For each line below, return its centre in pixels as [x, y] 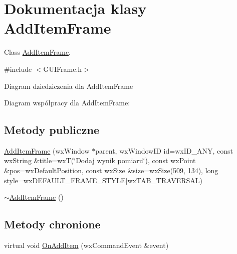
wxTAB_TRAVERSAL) [165, 180]
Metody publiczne [52, 130]
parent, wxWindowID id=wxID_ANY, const [164, 150]
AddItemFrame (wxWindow [47, 150]
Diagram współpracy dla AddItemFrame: [67, 103]
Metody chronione [52, 224]
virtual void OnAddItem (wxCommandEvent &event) [86, 245]
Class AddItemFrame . [38, 52]
